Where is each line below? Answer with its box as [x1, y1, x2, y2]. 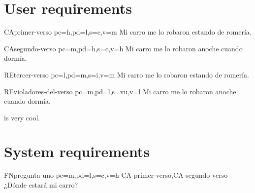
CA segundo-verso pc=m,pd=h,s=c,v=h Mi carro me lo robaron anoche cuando [4, 43, 243, 53]
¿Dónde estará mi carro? [4, 180, 78, 190]
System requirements [4, 141, 150, 161]
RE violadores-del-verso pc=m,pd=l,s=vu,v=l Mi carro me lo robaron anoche [4, 86, 236, 96]
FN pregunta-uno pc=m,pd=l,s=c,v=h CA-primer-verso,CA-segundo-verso [4, 170, 228, 180]
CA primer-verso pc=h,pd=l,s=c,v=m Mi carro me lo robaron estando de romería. [4, 27, 252, 37]
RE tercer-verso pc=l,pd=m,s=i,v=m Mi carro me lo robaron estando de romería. [4, 69, 250, 79]
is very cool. [4, 112, 40, 122]
